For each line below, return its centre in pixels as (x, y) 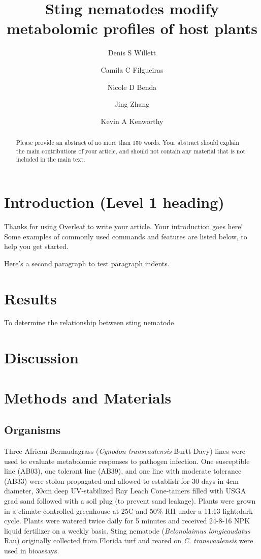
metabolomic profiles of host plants (132, 28)
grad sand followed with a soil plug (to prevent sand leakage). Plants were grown (130, 501)
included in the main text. (51, 159)
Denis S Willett (132, 53)
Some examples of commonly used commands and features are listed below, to (126, 236)
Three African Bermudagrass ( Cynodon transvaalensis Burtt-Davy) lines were (125, 451)
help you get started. (36, 246)
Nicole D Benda (132, 87)
